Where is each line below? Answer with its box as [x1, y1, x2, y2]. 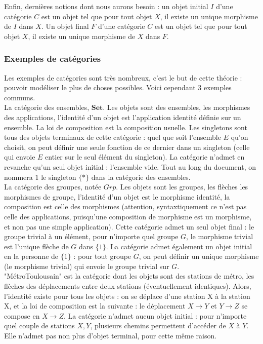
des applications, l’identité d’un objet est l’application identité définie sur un [4, 111, 241, 122]
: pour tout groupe [73, 251, 131, 261]
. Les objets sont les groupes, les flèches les [116, 181, 248, 192]
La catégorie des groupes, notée [4, 181, 102, 192]
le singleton [41, 171, 76, 182]
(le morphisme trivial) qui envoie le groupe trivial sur [4, 260, 169, 271]
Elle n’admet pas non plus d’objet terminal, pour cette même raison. [4, 330, 217, 341]
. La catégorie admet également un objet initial [106, 241, 252, 251]
